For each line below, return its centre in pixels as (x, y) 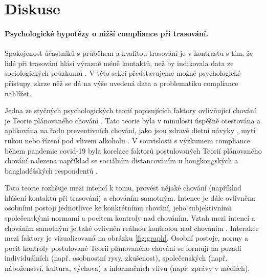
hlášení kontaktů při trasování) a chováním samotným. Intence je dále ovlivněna (130, 197)
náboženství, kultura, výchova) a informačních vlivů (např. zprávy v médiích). (127, 268)
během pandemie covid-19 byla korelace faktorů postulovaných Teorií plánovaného (133, 150)
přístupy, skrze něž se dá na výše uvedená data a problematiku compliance (121, 83)
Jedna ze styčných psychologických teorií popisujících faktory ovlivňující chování (130, 110)
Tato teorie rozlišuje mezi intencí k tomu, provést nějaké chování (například (123, 188)
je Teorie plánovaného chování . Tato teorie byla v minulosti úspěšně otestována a (133, 120)
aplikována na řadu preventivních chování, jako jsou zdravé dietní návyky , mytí (130, 130)
